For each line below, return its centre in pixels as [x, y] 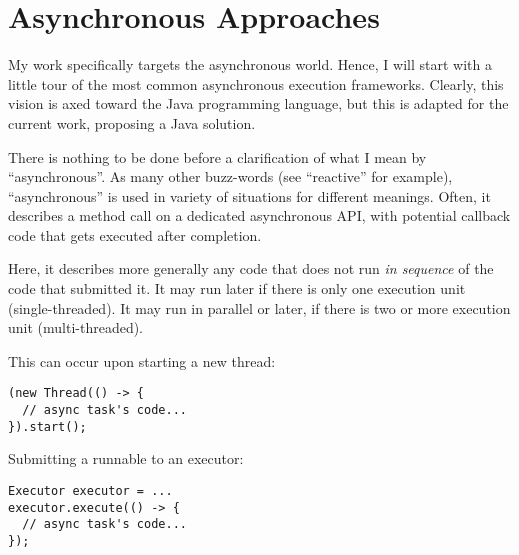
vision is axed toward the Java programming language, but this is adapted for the [258, 103]
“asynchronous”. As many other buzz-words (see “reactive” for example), [230, 176]
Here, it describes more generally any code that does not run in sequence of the [251, 268]
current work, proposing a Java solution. [132, 122]
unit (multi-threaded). [76, 327]
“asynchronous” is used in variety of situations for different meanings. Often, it [249, 195]
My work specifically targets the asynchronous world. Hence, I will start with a [250, 64]
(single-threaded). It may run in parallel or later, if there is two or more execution [259, 307]
